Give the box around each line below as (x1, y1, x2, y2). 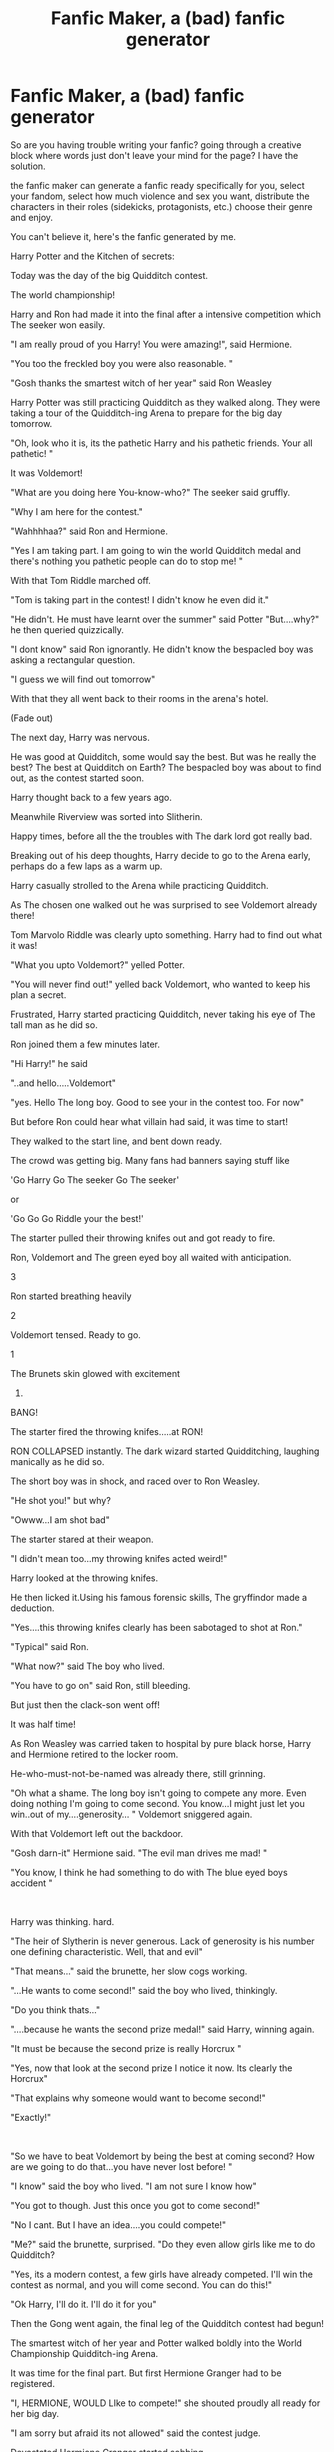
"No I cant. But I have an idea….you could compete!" (10, 2218, 227, 2231)
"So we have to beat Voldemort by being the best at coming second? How (10, 2150, 315, 2162)
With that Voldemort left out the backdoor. (10, 1827, 184, 1839)
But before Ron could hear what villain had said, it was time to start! (10, 1115, 288, 1127)
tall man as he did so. (10, 1018, 98, 1031)
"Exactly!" (10, 2111, 52, 2123)
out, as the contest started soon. (10, 772, 145, 784)
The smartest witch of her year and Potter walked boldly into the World (10, 2337, 303, 2349)
